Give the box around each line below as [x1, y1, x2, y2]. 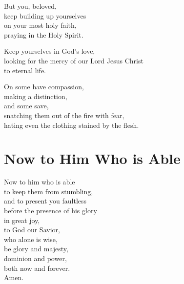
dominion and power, [4, 253, 67, 263]
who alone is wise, [4, 234, 58, 244]
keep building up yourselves [4, 10, 86, 20]
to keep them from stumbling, [4, 186, 93, 196]
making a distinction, [4, 91, 67, 101]
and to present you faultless [4, 196, 87, 206]
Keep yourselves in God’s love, [4, 46, 95, 56]
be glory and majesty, [4, 243, 68, 254]
